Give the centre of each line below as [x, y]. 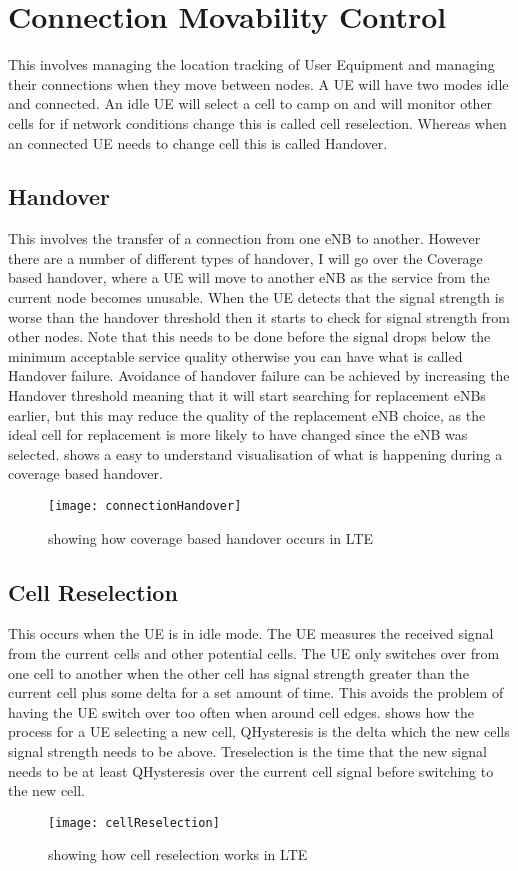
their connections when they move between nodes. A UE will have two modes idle [258, 83]
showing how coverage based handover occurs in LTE [211, 537]
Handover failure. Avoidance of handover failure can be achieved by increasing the [259, 375]
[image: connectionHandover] [145, 506]
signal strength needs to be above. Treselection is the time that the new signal [247, 751]
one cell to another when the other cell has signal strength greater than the [238, 672]
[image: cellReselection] [134, 822]
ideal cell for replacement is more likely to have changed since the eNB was [238, 434]
